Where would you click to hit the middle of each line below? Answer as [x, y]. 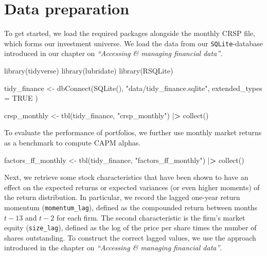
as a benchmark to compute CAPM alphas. [73, 142]
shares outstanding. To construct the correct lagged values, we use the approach [130, 237]
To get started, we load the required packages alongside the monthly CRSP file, [130, 33]
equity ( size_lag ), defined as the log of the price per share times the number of [130, 227]
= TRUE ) [21, 98]
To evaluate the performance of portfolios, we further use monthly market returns [133, 132]
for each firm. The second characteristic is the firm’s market [151, 217]
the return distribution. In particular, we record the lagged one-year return [122, 197]
